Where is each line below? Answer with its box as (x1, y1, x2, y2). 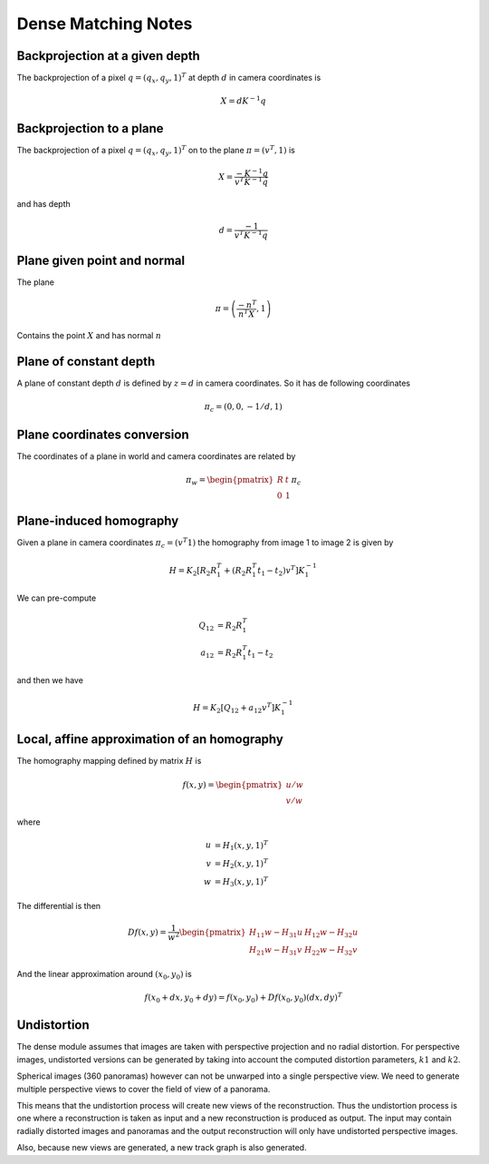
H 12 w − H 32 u (304, 926, 359, 939)
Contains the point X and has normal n (16, 330, 162, 341)
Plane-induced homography (16, 514, 179, 529)
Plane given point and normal (16, 252, 186, 268)
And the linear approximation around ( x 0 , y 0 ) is (16, 968, 192, 982)
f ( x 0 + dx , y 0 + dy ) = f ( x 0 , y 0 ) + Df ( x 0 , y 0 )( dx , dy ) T (144, 991, 343, 1004)
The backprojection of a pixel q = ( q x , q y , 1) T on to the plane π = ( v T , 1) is (16, 143, 296, 158)
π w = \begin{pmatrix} (186, 474, 274, 487)
